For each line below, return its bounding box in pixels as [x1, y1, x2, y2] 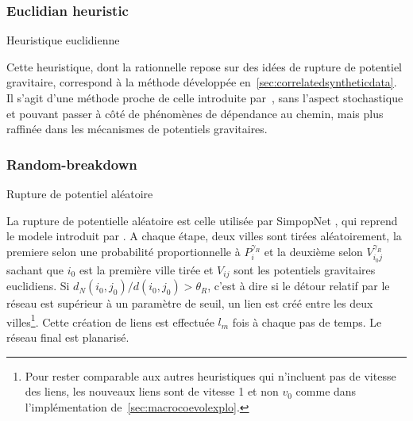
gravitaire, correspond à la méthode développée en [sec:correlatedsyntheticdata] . [6, 74, 397, 90]
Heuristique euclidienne [6, 32, 120, 48]
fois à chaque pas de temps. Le [232, 313, 382, 330]
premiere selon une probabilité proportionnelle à [6, 243, 241, 259]
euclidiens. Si [6, 277, 70, 294]
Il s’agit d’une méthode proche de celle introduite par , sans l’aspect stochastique [6, 90, 403, 105]
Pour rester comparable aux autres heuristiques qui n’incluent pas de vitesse [25, 367, 396, 384]
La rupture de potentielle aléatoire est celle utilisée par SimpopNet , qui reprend [6, 212, 398, 228]
